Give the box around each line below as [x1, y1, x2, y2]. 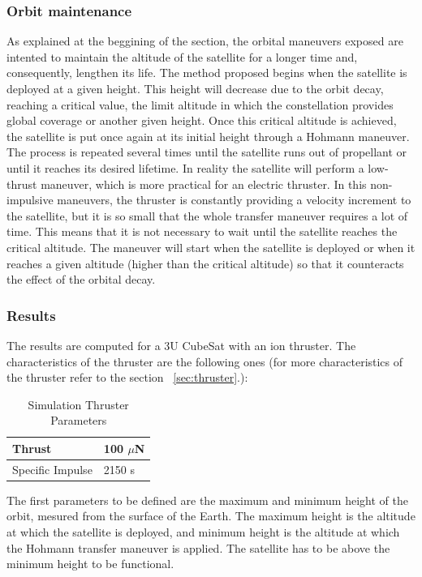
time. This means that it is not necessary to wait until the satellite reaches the [6, 223, 398, 240]
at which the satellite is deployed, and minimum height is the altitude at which [6, 524, 400, 541]
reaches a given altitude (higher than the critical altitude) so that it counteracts [6, 254, 404, 271]
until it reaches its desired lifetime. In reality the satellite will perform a [6, 159, 364, 176]
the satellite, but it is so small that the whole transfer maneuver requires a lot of [6, 207, 408, 224]
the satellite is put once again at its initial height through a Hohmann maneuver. [6, 127, 410, 144]
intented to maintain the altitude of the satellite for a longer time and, [6, 48, 358, 65]
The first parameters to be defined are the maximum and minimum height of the [6, 491, 408, 508]
